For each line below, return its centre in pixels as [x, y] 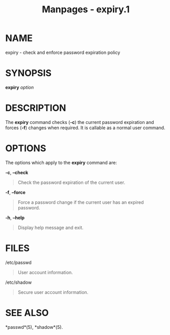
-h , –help [15, 217]
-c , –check [17, 172]
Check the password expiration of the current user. [71, 182]
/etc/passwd [18, 262]
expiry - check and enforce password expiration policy [63, 52]
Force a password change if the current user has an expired [81, 202]
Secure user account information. [53, 292]
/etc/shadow [19, 282]
